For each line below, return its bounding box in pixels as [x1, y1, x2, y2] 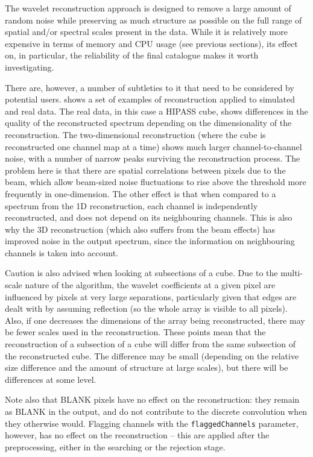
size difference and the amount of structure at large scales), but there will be [5, 361, 288, 374]
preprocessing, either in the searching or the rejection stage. [5, 440, 226, 453]
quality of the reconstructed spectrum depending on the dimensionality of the [5, 116, 292, 129]
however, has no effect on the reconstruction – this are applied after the [5, 429, 270, 441]
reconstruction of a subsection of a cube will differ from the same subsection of [5, 338, 296, 350]
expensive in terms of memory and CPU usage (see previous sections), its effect [5, 37, 298, 49]
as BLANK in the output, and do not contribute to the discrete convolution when [5, 405, 308, 417]
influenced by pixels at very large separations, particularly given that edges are [5, 290, 297, 303]
